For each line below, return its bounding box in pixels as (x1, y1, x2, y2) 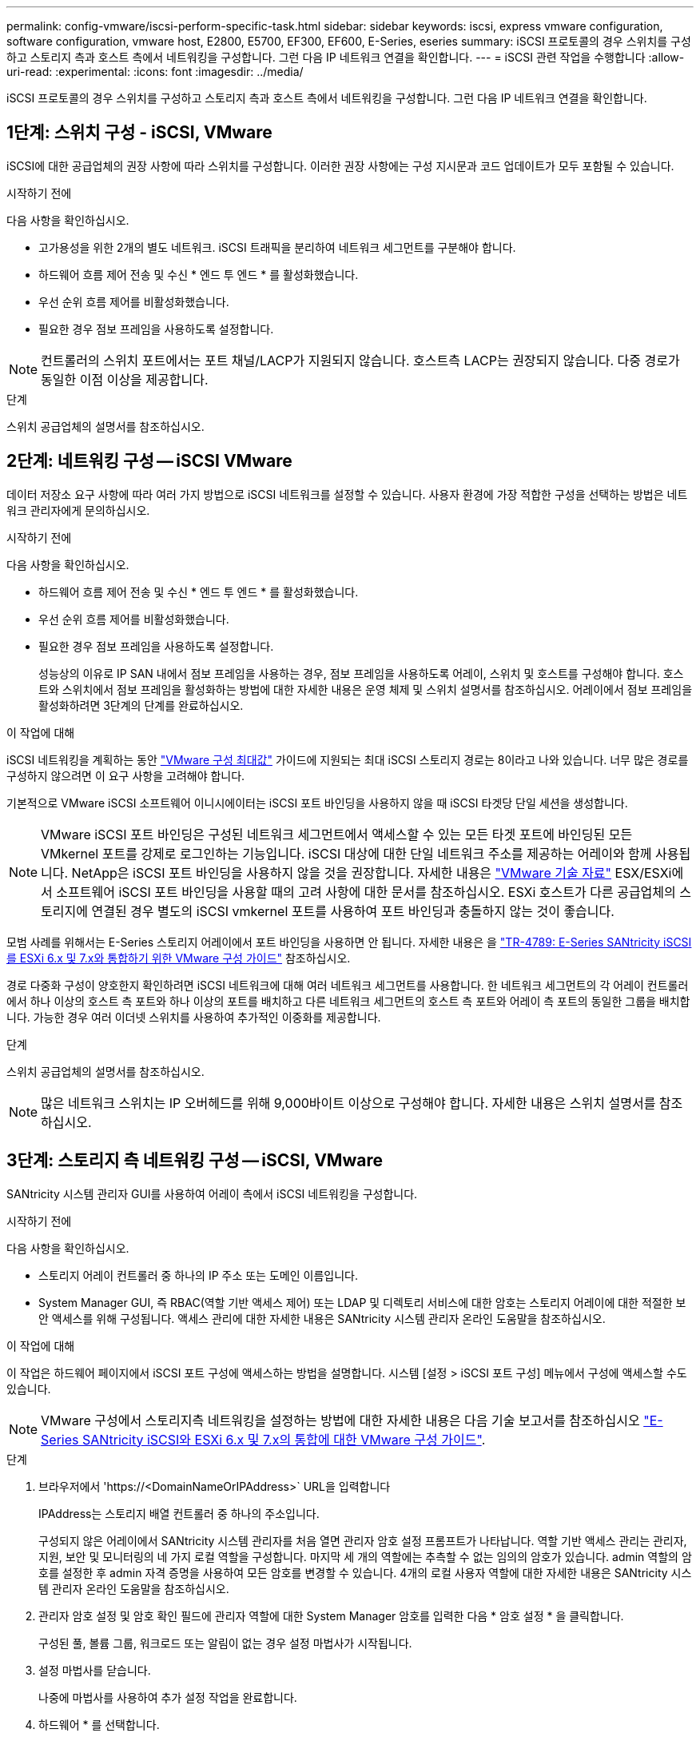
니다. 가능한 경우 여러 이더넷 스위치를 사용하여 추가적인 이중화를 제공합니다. (6, 1010, 381, 1024)
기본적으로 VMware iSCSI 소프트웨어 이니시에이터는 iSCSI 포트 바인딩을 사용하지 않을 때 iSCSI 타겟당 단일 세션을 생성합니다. (6, 795, 628, 810)
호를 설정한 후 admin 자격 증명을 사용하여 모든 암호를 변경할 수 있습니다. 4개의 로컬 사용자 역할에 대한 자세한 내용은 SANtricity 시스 (38, 1565, 692, 1580)
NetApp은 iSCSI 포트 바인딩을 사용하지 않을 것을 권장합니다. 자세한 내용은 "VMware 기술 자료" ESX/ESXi (71, 864, 672, 881)
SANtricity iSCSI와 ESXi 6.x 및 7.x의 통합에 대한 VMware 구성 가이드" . (82, 1431, 486, 1448)
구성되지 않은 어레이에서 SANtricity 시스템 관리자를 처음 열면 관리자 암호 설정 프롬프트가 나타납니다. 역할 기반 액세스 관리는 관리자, (38, 1533, 687, 1548)
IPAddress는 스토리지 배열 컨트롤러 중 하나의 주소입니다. (38, 1506, 320, 1520)
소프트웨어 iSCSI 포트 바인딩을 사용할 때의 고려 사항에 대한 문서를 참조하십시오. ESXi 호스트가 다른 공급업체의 (56, 883, 676, 900)
